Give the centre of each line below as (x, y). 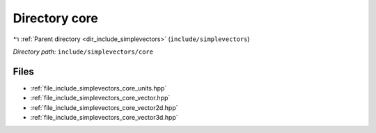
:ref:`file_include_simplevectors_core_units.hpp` (99, 88)
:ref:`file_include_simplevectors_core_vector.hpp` (100, 98)
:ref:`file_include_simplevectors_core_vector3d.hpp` (104, 118)
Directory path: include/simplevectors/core (83, 52)
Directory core (56, 18)
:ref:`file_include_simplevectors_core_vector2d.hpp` (104, 107)
